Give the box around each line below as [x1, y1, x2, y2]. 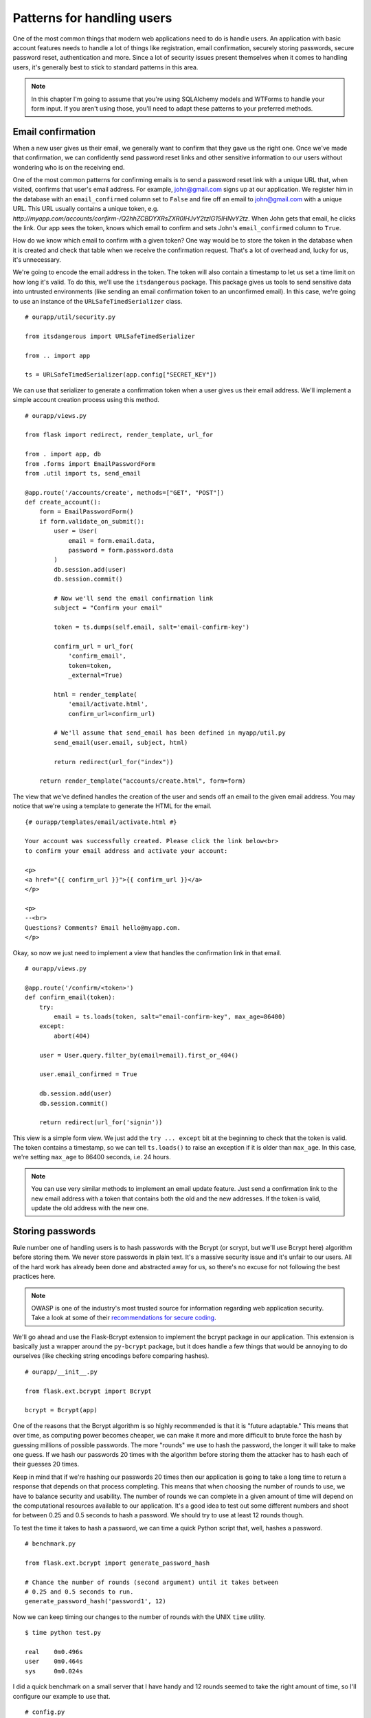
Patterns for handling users [12, 10, 172, 25]
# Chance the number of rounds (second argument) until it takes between [25, 1578, 279, 1586]
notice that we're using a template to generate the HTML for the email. [12, 802, 212, 810]
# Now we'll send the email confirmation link [54, 594, 214, 602]
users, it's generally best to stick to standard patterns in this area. [12, 63, 199, 71]
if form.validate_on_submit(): [38, 517, 145, 525]
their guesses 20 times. [12, 1460, 80, 1469]
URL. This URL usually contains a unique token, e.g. [12, 205, 159, 213]
